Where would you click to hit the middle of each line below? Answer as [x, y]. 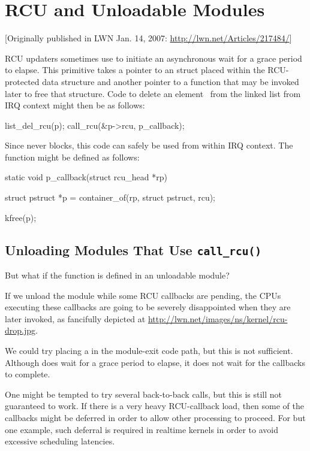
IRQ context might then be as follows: [75, 105]
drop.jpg [20, 330]
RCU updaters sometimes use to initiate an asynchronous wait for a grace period [154, 58]
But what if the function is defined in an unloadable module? [117, 275]
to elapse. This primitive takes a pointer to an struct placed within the [135, 70]
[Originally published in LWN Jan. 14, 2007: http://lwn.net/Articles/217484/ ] [148, 38]
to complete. [28, 374]
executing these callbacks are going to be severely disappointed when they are [148, 307]
